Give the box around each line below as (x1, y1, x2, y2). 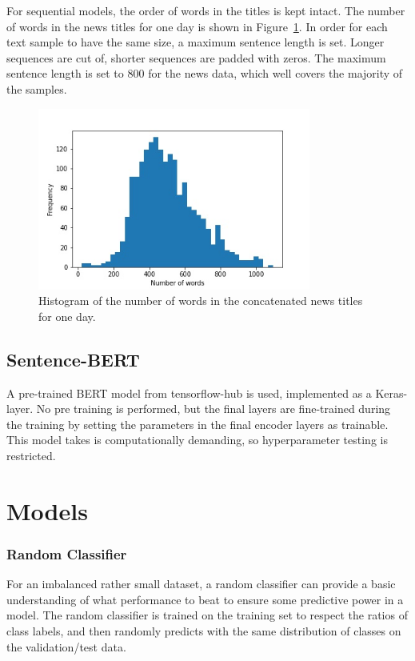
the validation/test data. (6, 638, 126, 655)
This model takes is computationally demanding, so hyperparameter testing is (6, 431, 388, 448)
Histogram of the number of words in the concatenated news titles (38, 292, 363, 309)
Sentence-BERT (6, 347, 140, 371)
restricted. (6, 447, 56, 464)
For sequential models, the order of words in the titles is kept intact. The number (6, 2, 405, 18)
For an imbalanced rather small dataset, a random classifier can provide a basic (6, 575, 396, 592)
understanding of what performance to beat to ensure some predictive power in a (6, 591, 404, 607)
